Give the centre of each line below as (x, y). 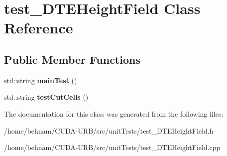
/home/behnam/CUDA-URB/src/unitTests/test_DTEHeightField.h (109, 130)
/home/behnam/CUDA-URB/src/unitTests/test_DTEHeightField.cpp (112, 147)
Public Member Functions (72, 59)
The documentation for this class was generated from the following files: (114, 113)
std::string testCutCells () (46, 97)
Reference (39, 28)
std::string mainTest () (41, 80)
